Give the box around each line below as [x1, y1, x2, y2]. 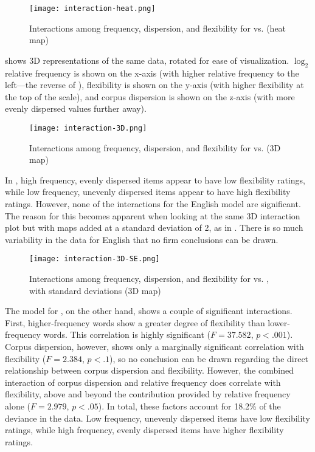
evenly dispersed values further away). [5, 102, 147, 115]
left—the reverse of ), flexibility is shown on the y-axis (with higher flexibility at [5, 78, 304, 91]
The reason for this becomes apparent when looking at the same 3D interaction [5, 209, 300, 222]
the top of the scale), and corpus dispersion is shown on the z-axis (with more [5, 90, 295, 103]
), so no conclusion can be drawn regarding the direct [109, 352, 309, 365]
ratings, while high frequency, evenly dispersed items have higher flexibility [5, 423, 284, 436]
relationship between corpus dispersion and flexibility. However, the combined [5, 364, 294, 377]
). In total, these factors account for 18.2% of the [98, 400, 281, 413]
